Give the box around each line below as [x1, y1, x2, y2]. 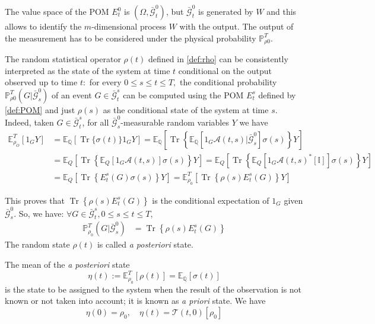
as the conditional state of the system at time [103, 103, 269, 116]
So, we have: [18, 207, 64, 219]
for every [89, 76, 122, 88]
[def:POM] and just [5, 103, 75, 116]
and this [266, 5, 297, 17]
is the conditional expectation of [152, 194, 269, 206]
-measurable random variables [120, 116, 229, 129]
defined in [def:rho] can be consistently [148, 53, 288, 65]
